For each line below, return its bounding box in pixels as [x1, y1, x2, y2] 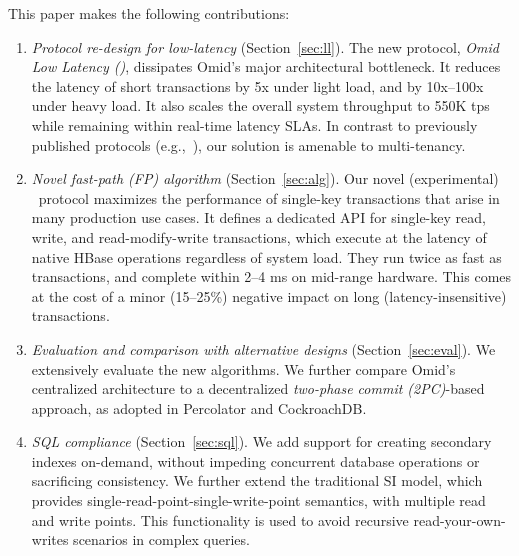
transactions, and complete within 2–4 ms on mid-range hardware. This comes [31, 266, 512, 287]
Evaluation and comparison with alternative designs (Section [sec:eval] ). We [31, 338, 496, 359]
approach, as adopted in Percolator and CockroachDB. [31, 397, 367, 418]
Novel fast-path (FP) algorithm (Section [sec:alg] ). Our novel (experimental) [31, 168, 499, 189]
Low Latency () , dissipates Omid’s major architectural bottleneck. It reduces [31, 56, 501, 77]
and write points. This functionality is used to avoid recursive [31, 509, 409, 530]
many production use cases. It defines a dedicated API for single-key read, [31, 207, 486, 228]
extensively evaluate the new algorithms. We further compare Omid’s [31, 358, 456, 379]
